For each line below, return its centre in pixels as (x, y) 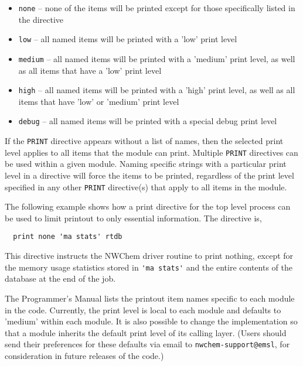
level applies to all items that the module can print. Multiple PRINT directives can (151, 152)
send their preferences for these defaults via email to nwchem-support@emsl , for (147, 344)
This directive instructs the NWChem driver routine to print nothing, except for (149, 256)
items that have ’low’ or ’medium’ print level (99, 101)
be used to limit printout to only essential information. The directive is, (133, 218)
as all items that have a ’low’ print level (90, 70)
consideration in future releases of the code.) (84, 355)
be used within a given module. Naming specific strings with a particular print (146, 164)
